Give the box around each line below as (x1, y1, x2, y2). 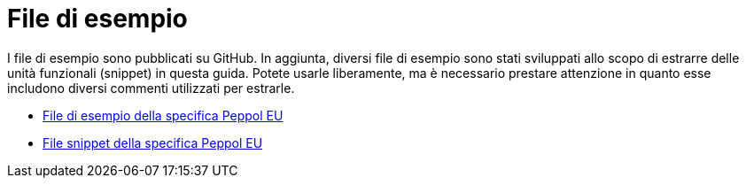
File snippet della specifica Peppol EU (43, 135, 263, 150)
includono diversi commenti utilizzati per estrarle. (7, 80, 295, 96)
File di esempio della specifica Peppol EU (43, 107, 284, 123)
